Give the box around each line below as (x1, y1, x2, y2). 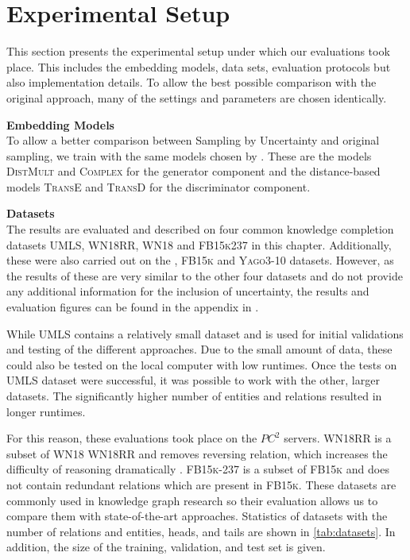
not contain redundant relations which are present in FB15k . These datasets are (6, 476, 396, 492)
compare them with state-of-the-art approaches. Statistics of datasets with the (6, 508, 388, 524)
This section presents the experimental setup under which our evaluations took (6, 43, 390, 60)
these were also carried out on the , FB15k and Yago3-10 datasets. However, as (6, 252, 394, 268)
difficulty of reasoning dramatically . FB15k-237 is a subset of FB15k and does (6, 461, 389, 477)
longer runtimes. (6, 403, 86, 419)
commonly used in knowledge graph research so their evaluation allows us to (6, 492, 378, 508)
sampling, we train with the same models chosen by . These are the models (6, 147, 372, 164)
